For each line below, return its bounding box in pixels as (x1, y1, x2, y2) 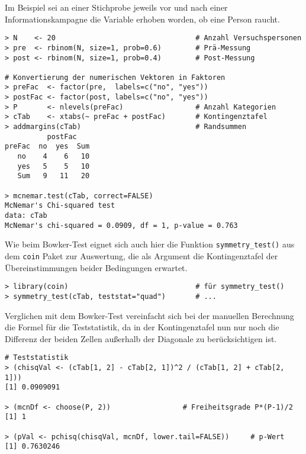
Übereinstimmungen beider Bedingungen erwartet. (5, 261, 188, 273)
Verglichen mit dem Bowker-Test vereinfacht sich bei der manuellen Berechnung (5, 309, 294, 321)
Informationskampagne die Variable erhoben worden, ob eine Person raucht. (5, 12, 280, 25)
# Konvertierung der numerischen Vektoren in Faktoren (5, 73, 226, 82)
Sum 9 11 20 (17, 172, 90, 181)
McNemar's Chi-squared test (5, 201, 115, 210)
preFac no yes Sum (5, 142, 90, 151)
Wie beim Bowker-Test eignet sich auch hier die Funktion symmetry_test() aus (5, 238, 295, 250)
